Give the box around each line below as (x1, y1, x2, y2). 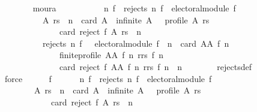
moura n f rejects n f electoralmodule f (32, 2, 236, 14)
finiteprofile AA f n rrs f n (59, 49, 163, 61)
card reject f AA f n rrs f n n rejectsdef (59, 60, 252, 72)
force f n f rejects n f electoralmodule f (4, 72, 212, 84)
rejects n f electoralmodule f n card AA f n (42, 37, 229, 49)
